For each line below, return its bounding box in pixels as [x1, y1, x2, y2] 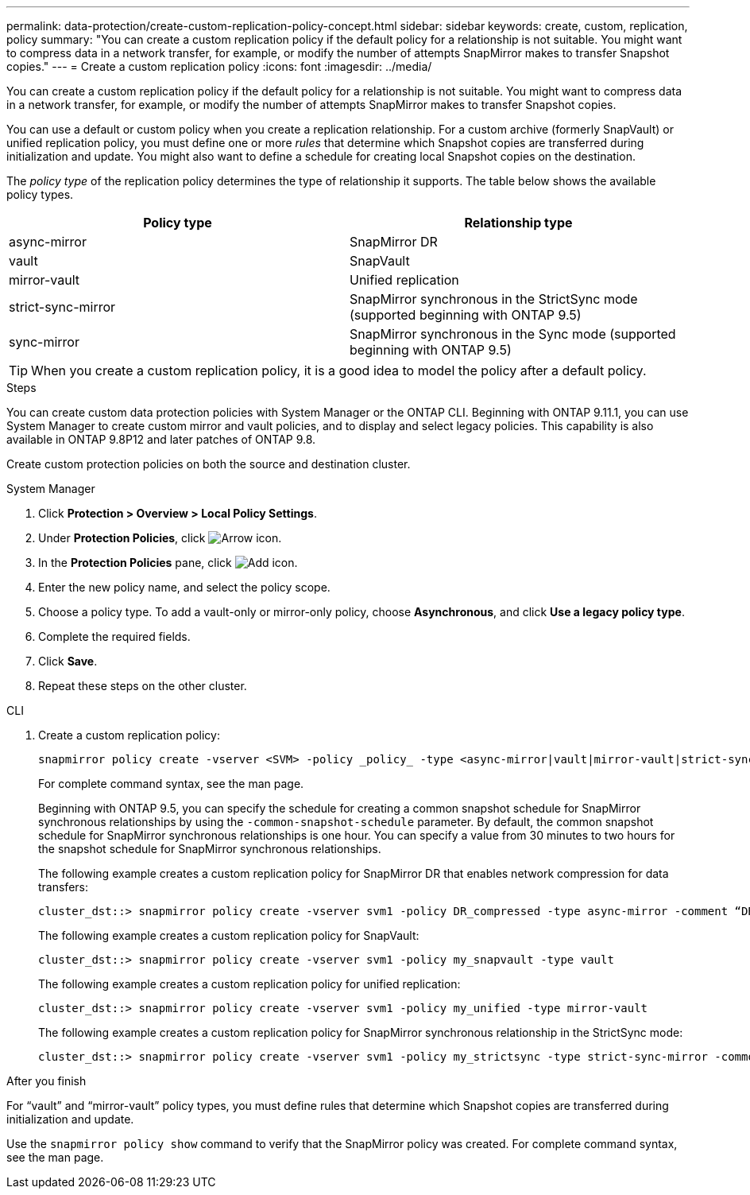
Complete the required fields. [38, 630, 191, 643]
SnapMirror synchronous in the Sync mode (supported [350, 326, 676, 342]
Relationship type [464, 215, 573, 231]
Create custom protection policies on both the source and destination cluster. [6, 457, 411, 471]
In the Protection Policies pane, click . [38, 556, 298, 569]
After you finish [6, 1074, 87, 1088]
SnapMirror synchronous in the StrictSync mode [350, 291, 638, 307]
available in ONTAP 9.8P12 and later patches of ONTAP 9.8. [6, 433, 316, 446]
